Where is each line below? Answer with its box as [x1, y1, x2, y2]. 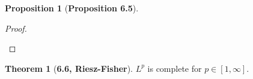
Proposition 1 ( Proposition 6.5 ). [5, 2, 139, 14]
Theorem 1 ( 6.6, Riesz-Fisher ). [5, 62, 133, 74]
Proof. [5, 22, 27, 34]
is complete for [147, 62, 202, 74]
